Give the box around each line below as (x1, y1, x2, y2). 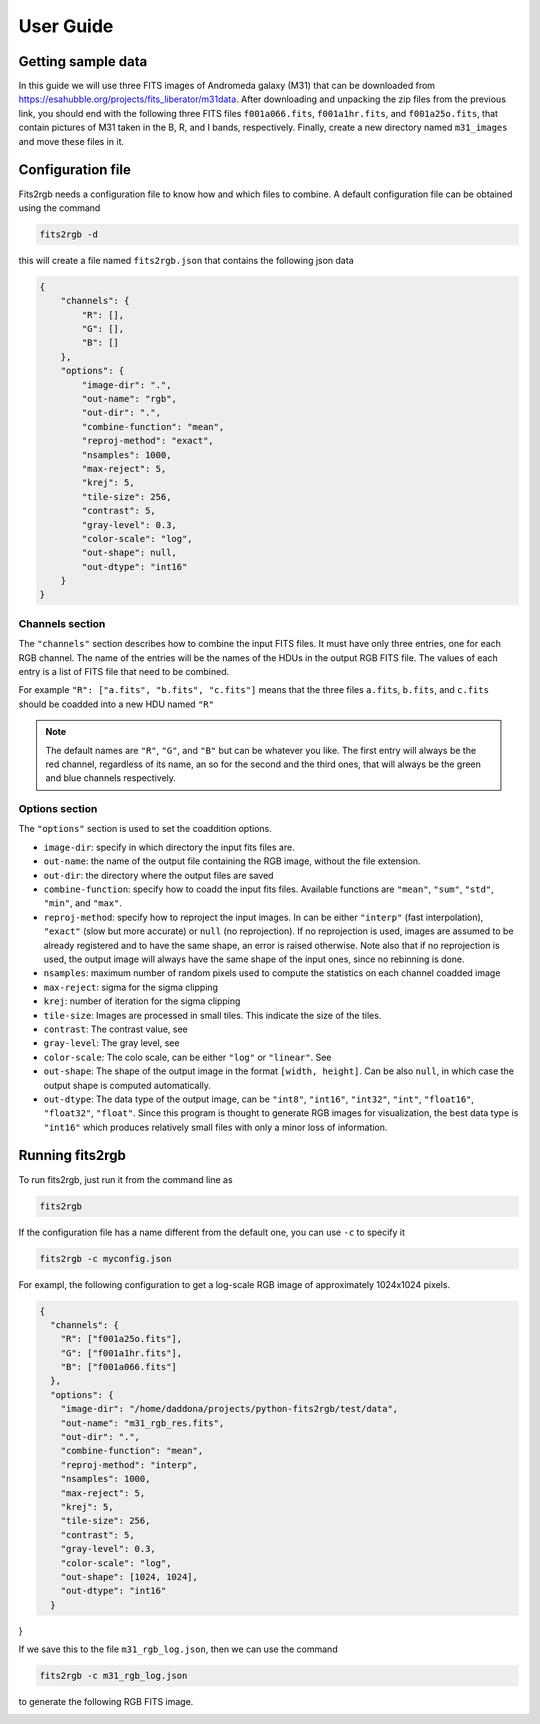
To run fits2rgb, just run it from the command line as (18, 1173, 234, 1185)
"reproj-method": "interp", (60, 1459, 199, 1470)
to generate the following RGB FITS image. (18, 1696, 194, 1708)
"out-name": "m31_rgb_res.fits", (60, 1417, 225, 1429)
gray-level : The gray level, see (43, 1037, 180, 1049)
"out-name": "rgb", (81, 393, 177, 404)
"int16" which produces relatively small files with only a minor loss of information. (43, 1121, 388, 1133)
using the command (18, 201, 101, 214)
